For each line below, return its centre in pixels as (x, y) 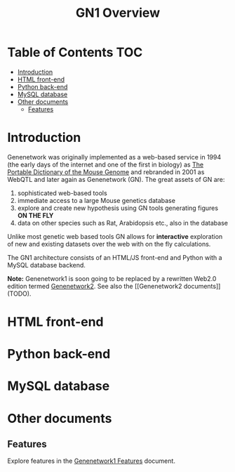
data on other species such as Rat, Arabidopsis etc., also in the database (122, 223)
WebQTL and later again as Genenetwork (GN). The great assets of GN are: (116, 179)
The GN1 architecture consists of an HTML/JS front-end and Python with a (115, 257)
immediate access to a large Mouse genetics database (96, 200)
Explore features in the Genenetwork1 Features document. (91, 461)
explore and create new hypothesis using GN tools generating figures (118, 208)
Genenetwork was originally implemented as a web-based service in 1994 (114, 157)
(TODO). (19, 294)
